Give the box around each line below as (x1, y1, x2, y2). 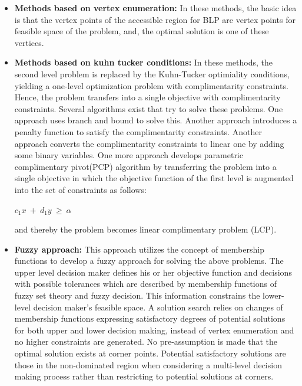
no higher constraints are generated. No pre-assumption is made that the (14, 335, 278, 348)
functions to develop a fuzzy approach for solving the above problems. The (14, 254, 284, 267)
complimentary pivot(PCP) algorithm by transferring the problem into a (14, 160, 277, 172)
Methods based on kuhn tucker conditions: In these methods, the (14, 56, 273, 68)
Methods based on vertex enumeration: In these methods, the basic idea (14, 2, 297, 14)
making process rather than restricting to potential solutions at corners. (14, 370, 274, 382)
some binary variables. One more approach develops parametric (14, 149, 243, 161)
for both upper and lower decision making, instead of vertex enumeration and (14, 323, 294, 336)
